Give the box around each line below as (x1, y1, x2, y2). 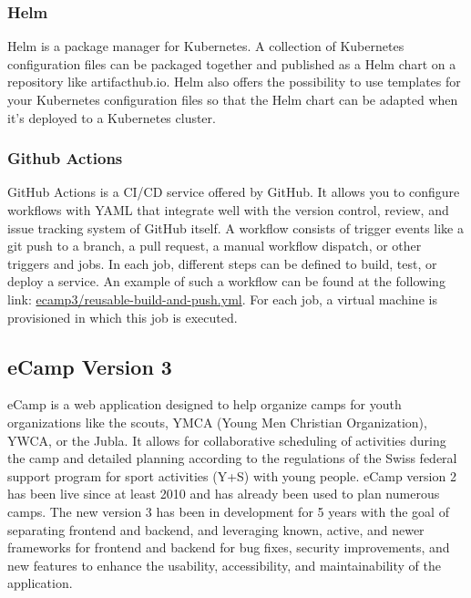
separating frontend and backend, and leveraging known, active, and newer (7, 520, 425, 539)
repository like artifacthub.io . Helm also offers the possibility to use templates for (7, 72, 461, 91)
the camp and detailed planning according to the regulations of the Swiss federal (7, 448, 457, 468)
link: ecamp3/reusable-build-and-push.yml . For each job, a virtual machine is (7, 289, 437, 308)
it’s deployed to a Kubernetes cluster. (7, 108, 216, 127)
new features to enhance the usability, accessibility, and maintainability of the (7, 555, 441, 574)
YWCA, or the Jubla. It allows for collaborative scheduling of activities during (7, 430, 446, 449)
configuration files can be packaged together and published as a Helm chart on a (7, 54, 456, 73)
